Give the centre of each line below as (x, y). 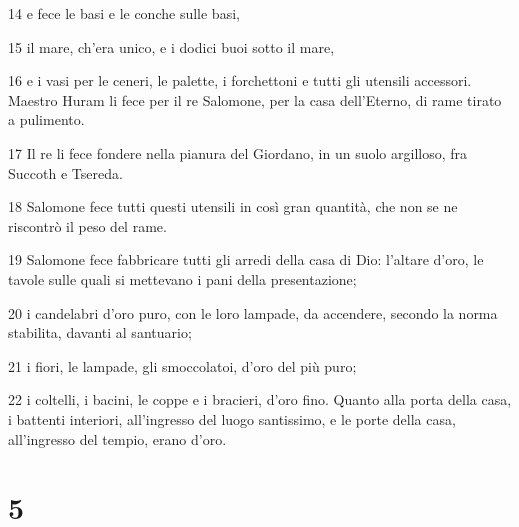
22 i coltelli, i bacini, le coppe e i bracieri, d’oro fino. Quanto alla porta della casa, (260, 399)
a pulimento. (46, 119)
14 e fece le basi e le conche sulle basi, (124, 13)
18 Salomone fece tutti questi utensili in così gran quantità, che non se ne (233, 206)
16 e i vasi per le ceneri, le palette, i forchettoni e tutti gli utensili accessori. (240, 80)
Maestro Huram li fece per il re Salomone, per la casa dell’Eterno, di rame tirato (255, 99)
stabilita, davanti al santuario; (100, 332)
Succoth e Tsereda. (65, 172)
